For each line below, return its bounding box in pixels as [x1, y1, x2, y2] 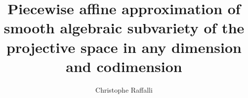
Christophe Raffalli [95, 84, 153, 95]
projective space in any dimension [6, 37, 242, 57]
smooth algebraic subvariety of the [3, 18, 245, 38]
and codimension [66, 56, 182, 76]
